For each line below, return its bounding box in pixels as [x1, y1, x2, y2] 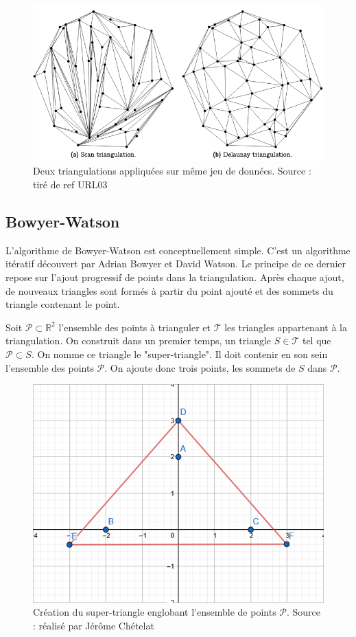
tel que [302, 333, 331, 348]
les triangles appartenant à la [224, 320, 347, 334]
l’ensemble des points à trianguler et [58, 320, 211, 334]
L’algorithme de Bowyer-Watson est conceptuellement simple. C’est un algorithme [5, 243, 351, 257]
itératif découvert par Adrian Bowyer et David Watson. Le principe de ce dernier [5, 256, 346, 271]
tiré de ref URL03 [33, 177, 108, 192]
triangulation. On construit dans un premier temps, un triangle [5, 333, 272, 348]
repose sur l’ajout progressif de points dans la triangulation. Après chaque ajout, [5, 270, 344, 284]
